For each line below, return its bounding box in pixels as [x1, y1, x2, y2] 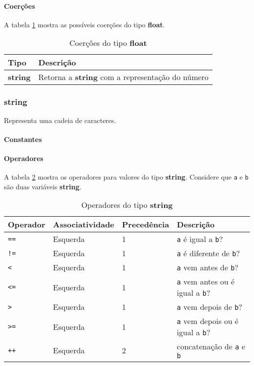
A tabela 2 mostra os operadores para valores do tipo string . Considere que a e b [4, 172, 249, 182]
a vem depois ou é [177, 315, 239, 327]
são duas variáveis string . [4, 181, 82, 191]
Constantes [4, 134, 42, 144]
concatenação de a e [177, 341, 245, 352]
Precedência [122, 219, 169, 230]
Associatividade [53, 219, 114, 230]
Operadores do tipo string [81, 199, 173, 211]
